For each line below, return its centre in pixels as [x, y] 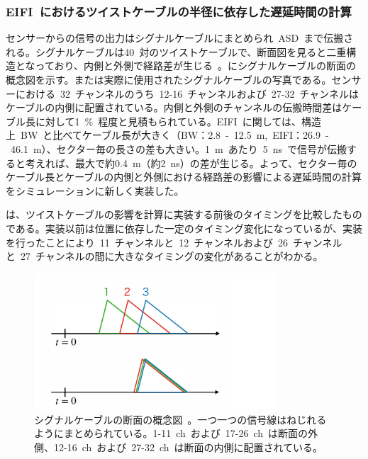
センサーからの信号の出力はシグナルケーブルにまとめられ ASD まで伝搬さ [180, 38]
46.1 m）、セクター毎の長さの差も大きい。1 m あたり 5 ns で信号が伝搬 [178, 148]
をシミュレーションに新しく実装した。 [95, 190]
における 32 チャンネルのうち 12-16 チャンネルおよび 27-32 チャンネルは [187, 93]
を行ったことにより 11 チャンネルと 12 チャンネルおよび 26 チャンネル [174, 242]
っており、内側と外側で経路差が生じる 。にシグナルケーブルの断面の [196, 66]
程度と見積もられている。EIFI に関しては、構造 [210, 121]
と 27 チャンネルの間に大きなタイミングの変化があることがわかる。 [165, 256]
